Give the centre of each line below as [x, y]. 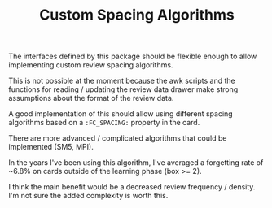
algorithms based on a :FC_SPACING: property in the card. [104, 123]
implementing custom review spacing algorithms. [91, 65]
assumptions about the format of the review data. [91, 98]
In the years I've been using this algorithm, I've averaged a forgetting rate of [136, 162]
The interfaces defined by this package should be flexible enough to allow [133, 56]
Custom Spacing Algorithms [137, 15]
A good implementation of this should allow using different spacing [121, 114]
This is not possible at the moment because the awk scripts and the [122, 81]
